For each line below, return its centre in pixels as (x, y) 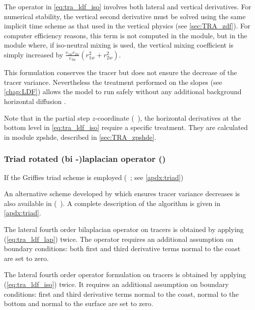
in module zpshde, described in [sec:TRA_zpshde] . (80, 137)
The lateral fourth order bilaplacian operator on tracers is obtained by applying (124, 229)
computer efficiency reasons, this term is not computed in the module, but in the (126, 35)
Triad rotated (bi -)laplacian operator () (85, 159)
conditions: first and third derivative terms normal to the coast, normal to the (121, 294)
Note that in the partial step (47, 117)
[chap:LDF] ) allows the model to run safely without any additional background (123, 91)
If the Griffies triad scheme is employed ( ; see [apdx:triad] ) (94, 177)
